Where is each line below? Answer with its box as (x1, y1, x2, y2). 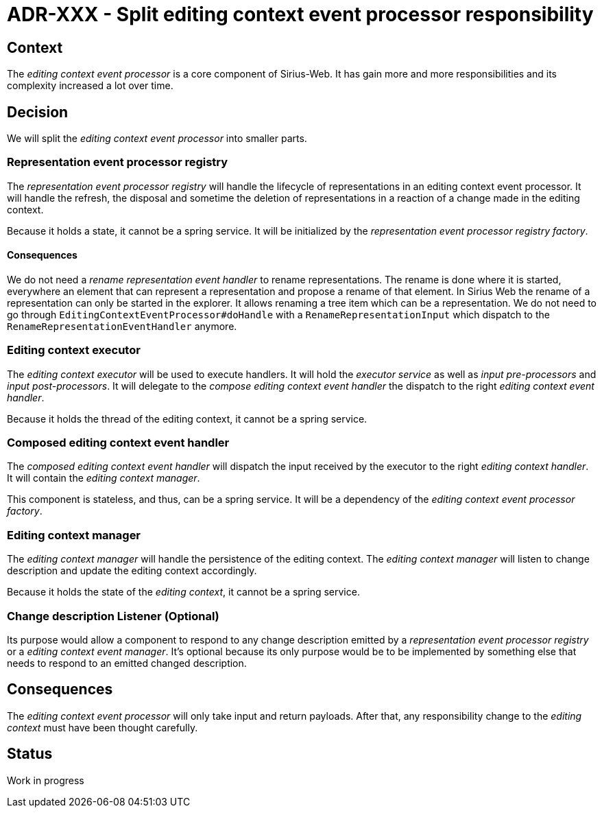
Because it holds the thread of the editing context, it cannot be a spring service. (7, 412, 368, 425)
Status (7, 745, 53, 763)
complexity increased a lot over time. (7, 80, 173, 92)
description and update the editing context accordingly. (7, 565, 257, 577)
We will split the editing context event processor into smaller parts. (7, 132, 307, 145)
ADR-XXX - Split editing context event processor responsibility (7, 3, 594, 26)
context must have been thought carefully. (7, 721, 198, 733)
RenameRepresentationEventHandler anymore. (7, 320, 237, 332)
